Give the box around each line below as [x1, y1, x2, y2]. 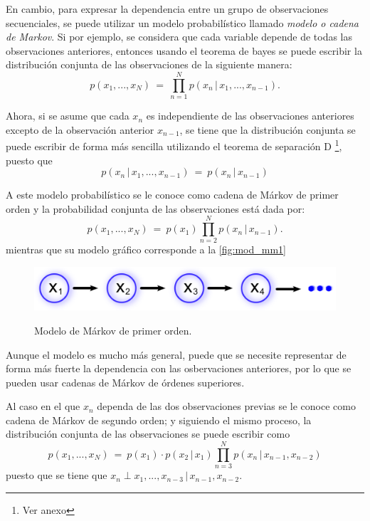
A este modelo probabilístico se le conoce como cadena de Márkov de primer [6, 187, 339, 202]
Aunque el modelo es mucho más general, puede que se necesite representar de [6, 347, 347, 362]
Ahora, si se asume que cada [6, 108, 129, 123]
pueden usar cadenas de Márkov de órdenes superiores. [6, 374, 245, 389]
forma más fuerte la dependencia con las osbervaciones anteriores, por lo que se [6, 361, 351, 376]
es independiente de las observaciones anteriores [146, 108, 354, 123]
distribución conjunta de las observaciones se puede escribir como [6, 426, 290, 441]
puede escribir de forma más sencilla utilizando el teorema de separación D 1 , [6, 137, 342, 153]
